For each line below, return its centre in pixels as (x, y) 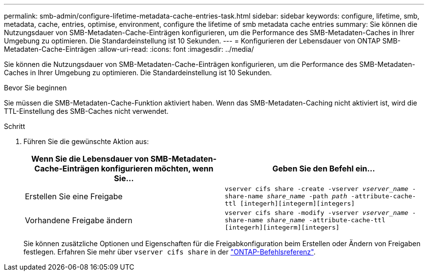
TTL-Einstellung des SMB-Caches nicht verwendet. (86, 111)
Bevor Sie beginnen (35, 88)
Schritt (15, 126)
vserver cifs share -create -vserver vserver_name (317, 189)
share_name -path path (307, 196)
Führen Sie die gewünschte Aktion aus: (86, 141)
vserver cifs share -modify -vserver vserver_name (317, 213)
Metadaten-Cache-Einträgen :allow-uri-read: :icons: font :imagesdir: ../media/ (129, 49)
